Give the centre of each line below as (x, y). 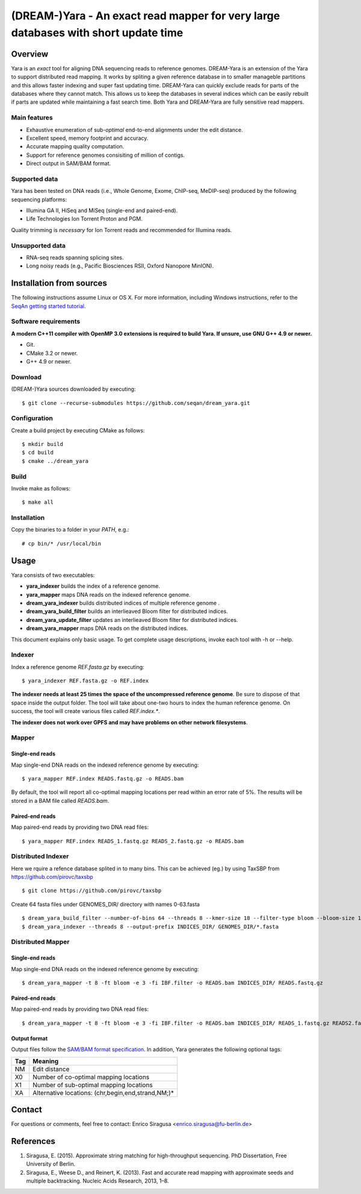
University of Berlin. (51, 1164)
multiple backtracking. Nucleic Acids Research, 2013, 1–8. (97, 1181)
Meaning (46, 1061)
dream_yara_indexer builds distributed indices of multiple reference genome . (123, 603)
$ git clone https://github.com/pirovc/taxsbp (92, 891)
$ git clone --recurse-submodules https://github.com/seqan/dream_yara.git (136, 403)
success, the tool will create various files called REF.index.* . (85, 711)
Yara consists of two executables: (53, 575)
